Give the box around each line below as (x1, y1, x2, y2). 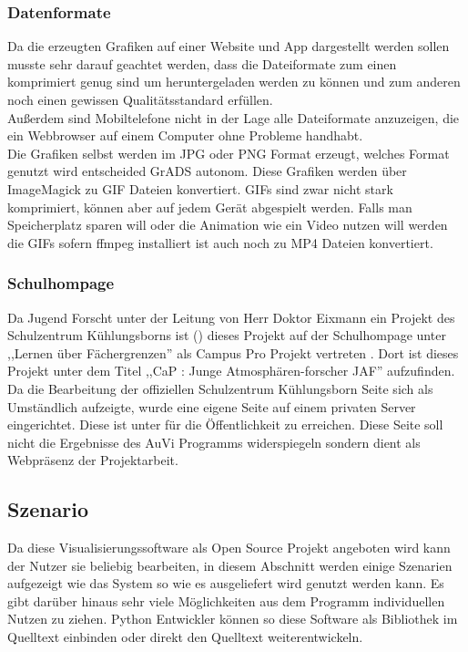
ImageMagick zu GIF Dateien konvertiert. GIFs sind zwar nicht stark (7, 179, 393, 198)
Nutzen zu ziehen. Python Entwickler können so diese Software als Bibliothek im (7, 609, 458, 628)
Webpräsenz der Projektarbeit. (7, 450, 178, 470)
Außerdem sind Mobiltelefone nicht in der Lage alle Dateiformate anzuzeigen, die (7, 108, 460, 127)
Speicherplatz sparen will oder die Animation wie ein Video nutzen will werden (7, 215, 448, 234)
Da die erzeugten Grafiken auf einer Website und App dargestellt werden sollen (7, 36, 450, 56)
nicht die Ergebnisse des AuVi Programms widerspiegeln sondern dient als (7, 432, 421, 451)
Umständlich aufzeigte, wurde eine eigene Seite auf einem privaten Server (7, 397, 416, 416)
